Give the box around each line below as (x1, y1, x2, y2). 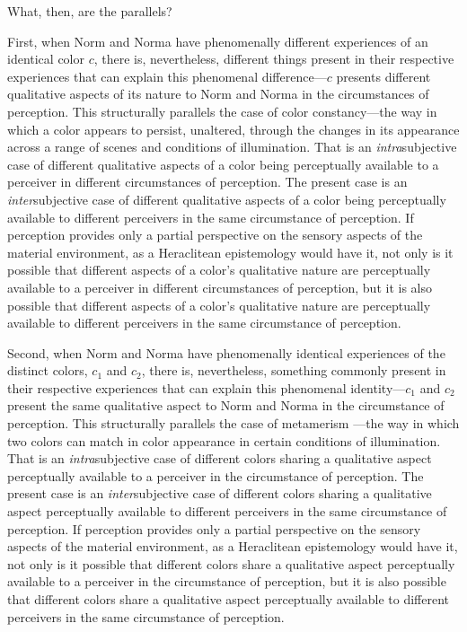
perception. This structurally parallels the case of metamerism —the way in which (7, 414, 460, 433)
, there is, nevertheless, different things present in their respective (93, 49, 454, 68)
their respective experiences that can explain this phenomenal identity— (7, 378, 406, 397)
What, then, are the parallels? (7, 2, 172, 20)
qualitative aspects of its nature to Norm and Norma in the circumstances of (7, 84, 429, 103)
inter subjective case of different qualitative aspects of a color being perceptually (7, 189, 446, 208)
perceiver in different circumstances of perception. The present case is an (7, 172, 408, 191)
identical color (7, 49, 84, 68)
